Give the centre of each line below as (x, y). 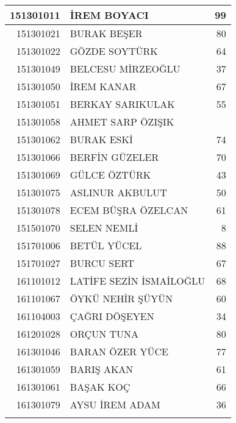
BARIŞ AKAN (102, 369)
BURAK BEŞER (106, 33)
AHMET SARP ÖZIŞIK (122, 122)
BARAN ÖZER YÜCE (119, 351)
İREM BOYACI (109, 15)
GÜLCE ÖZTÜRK (110, 175)
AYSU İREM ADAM (115, 404)
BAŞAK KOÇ (100, 387)
